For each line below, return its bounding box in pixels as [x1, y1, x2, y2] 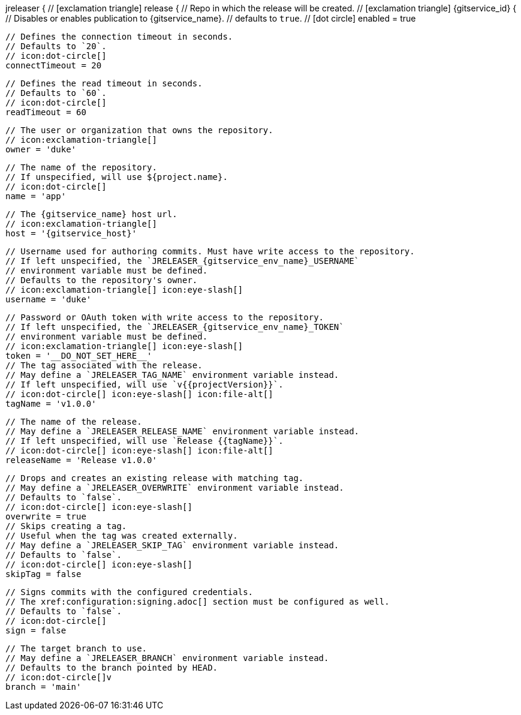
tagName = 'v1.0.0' [5, 399, 97, 408]
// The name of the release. [5, 417, 142, 426]
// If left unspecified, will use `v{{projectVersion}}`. [5, 380, 284, 389]
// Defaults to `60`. [5, 88, 107, 98]
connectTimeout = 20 [5, 61, 102, 70]
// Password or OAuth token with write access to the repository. [5, 313, 324, 322]
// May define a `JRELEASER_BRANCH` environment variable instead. [5, 653, 329, 663]
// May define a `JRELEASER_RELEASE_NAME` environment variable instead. [5, 426, 360, 436]
